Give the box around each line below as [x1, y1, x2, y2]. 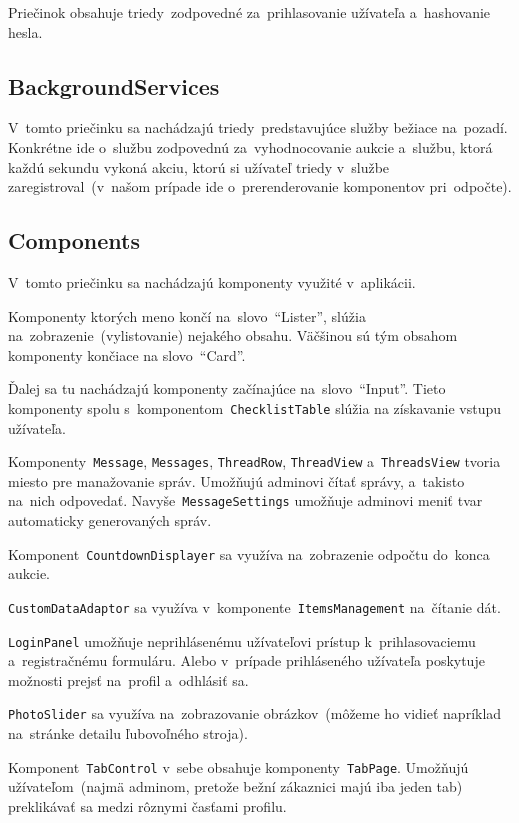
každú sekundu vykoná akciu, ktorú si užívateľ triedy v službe [8, 156, 390, 177]
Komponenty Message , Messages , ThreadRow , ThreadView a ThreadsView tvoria [8, 451, 501, 472]
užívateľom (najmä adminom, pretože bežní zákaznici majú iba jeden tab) [8, 776, 463, 797]
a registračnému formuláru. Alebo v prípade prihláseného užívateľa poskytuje [8, 650, 485, 671]
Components [8, 225, 140, 256]
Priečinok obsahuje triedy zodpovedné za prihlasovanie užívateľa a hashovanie [8, 2, 491, 22]
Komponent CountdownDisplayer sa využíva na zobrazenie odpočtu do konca [8, 543, 490, 564]
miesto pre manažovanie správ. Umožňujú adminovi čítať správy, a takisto [8, 470, 465, 491]
